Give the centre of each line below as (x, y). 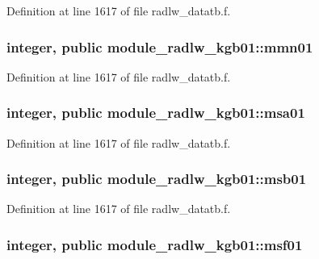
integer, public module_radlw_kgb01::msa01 (156, 113)
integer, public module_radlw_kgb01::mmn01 (160, 46)
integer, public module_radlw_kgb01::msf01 (155, 244)
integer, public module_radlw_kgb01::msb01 (157, 179)
